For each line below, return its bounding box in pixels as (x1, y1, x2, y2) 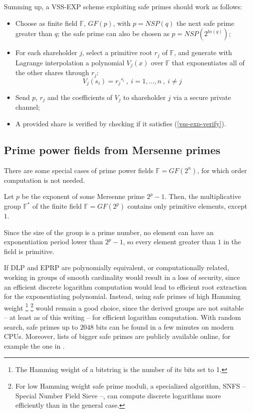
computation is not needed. (4, 175, 85, 185)
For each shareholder (15, 47, 77, 58)
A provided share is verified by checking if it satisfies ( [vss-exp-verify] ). (15, 118, 226, 129)
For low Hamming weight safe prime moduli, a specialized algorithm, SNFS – (15, 381, 246, 391)
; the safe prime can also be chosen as (57, 28, 170, 39)
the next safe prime (176, 18, 235, 28)
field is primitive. (4, 246, 54, 256)
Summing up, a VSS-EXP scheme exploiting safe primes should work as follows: (4, 1, 242, 11)
